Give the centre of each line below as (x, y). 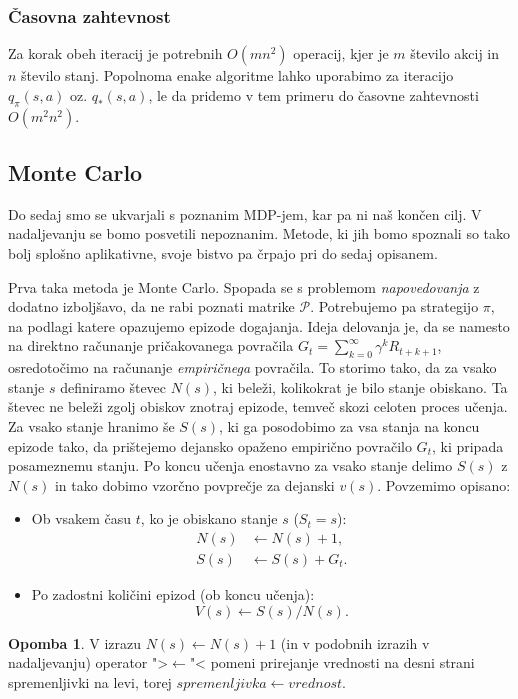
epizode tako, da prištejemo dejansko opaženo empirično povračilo (210, 445)
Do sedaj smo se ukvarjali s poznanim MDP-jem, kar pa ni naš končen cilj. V (245, 213)
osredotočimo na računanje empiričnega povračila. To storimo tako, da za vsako (252, 367)
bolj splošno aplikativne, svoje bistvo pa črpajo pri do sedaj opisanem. (223, 253)
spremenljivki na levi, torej (90, 681)
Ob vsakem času (81, 518)
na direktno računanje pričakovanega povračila (151, 345)
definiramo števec (113, 386)
